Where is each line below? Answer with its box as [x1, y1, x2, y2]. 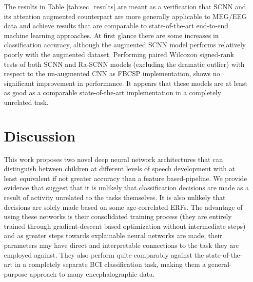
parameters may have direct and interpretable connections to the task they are [4, 240, 239, 250]
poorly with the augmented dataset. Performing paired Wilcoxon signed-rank [4, 49, 234, 59]
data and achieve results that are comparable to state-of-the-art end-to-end [4, 20, 229, 31]
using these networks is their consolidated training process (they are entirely [4, 211, 232, 222]
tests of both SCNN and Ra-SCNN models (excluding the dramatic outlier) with [4, 59, 245, 69]
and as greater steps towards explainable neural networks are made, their [4, 230, 222, 241]
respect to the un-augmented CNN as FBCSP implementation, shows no [4, 68, 220, 79]
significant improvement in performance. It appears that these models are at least [4, 78, 248, 88]
